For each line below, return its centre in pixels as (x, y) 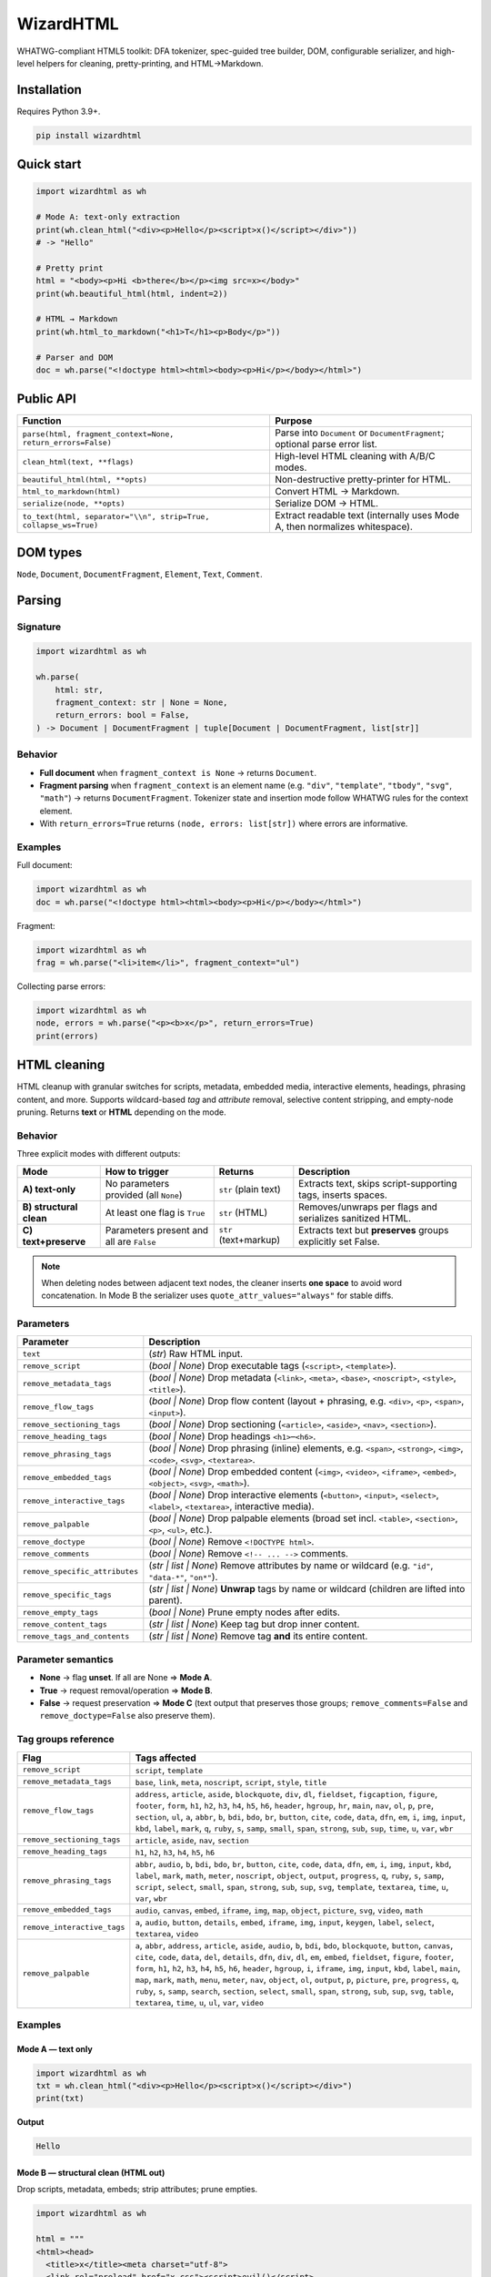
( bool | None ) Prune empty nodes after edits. (245, 1612)
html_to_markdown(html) (71, 491)
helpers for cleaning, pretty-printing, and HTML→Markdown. (150, 63)
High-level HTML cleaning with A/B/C (355, 456)
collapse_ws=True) (60, 525)
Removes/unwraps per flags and (368, 1207)
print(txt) (60, 2098)
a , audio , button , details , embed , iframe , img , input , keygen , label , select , (285, 1922)
